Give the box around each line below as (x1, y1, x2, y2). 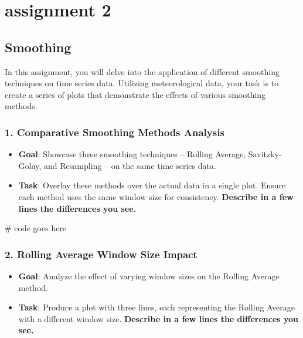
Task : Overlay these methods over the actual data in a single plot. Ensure (18, 179, 286, 191)
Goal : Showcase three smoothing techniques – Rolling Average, (18, 148, 246, 160)
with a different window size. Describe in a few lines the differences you (18, 312, 299, 325)
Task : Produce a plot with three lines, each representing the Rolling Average (18, 301, 295, 313)
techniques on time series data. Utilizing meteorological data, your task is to (5, 77, 279, 89)
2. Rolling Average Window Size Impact (5, 246, 198, 261)
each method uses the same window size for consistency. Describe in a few (18, 190, 294, 202)
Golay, (18, 159, 42, 171)
